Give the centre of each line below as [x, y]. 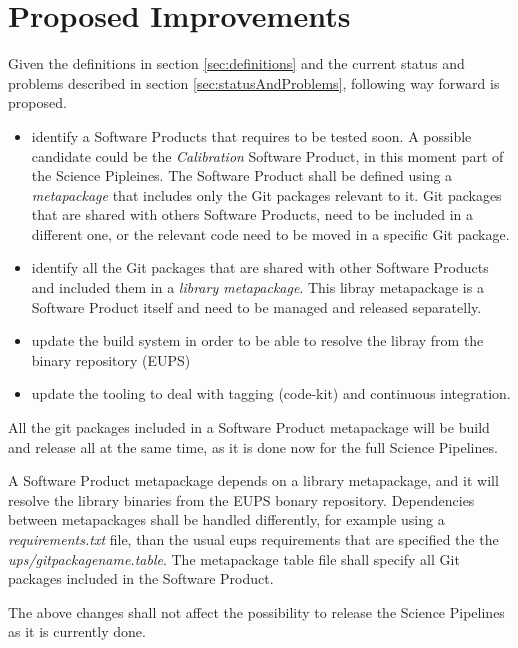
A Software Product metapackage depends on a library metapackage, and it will [253, 480]
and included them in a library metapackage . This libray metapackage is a [257, 287]
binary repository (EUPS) [111, 359]
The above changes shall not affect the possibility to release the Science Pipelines [256, 611]
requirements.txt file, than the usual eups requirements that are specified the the [253, 539]
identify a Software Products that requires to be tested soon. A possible [251, 135]
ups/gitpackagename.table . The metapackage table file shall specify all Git [234, 558]
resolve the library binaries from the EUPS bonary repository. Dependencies [241, 499]
